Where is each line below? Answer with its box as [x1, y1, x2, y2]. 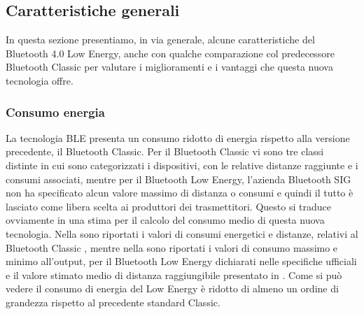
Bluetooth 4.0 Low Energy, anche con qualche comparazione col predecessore [6, 45, 335, 60]
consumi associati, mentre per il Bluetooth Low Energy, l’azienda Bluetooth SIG [6, 171, 351, 186]
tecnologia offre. [6, 73, 73, 87]
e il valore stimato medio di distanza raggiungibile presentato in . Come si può [6, 267, 342, 282]
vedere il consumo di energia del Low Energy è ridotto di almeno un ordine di [6, 281, 339, 296]
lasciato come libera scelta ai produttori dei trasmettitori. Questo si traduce [6, 199, 331, 213]
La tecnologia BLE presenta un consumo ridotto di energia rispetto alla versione [6, 130, 350, 145]
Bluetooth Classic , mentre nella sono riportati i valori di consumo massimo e [6, 240, 338, 255]
